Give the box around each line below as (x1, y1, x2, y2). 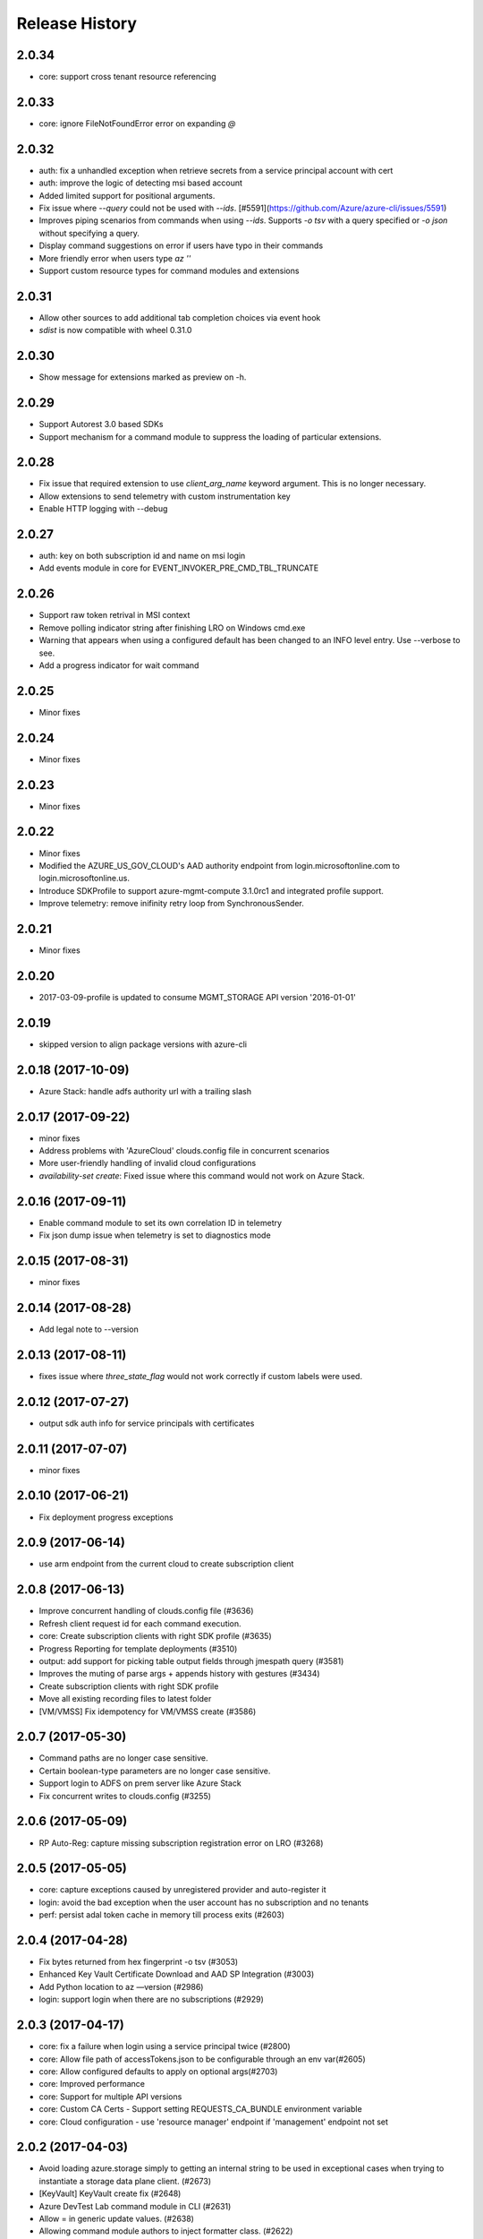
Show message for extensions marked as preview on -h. (38, 372, 247, 382)
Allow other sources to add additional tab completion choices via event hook (38, 312, 321, 322)
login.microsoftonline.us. (38, 873, 130, 884)
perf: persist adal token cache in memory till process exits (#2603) (38, 1909, 285, 1920)
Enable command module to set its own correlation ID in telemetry (38, 1217, 282, 1228)
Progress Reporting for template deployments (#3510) (38, 1643, 238, 1654)
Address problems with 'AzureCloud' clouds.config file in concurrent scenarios (38, 1145, 330, 1156)
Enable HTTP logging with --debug (38, 503, 168, 514)
